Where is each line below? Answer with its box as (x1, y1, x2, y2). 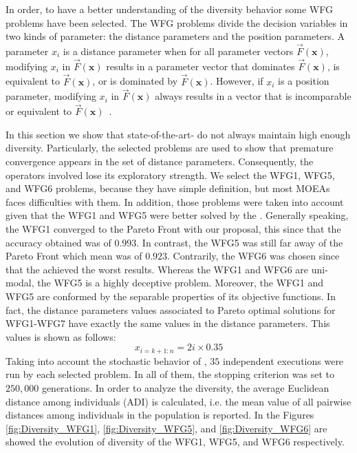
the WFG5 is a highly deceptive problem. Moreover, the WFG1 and (37, 275, 324, 290)
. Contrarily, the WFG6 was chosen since (167, 249, 340, 263)
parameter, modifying (6, 89, 96, 103)
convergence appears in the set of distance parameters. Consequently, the (6, 154, 314, 169)
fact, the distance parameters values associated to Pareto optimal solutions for (6, 302, 336, 317)
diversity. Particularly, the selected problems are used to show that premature (6, 140, 334, 155)
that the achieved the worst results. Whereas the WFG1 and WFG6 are (6, 262, 309, 276)
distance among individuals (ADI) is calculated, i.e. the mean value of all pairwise (6, 394, 351, 408)
